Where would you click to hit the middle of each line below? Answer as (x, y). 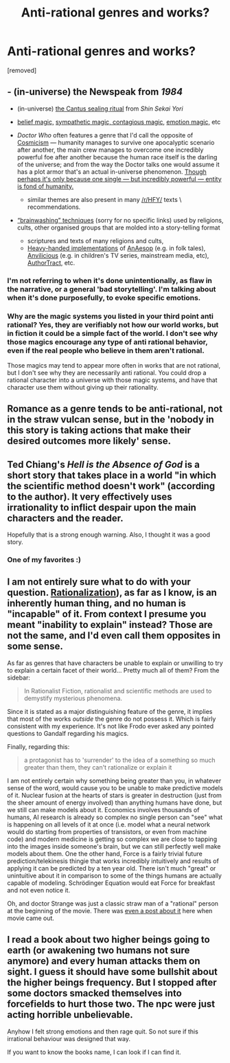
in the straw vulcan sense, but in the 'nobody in (111, 419)
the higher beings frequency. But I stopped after (112, 983)
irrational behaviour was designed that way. (69, 1038)
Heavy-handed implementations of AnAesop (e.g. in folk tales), (116, 248)
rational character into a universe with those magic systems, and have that (112, 380)
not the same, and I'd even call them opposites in (114, 636)
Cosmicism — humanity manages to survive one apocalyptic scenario (116, 142)
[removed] (22, 70)
